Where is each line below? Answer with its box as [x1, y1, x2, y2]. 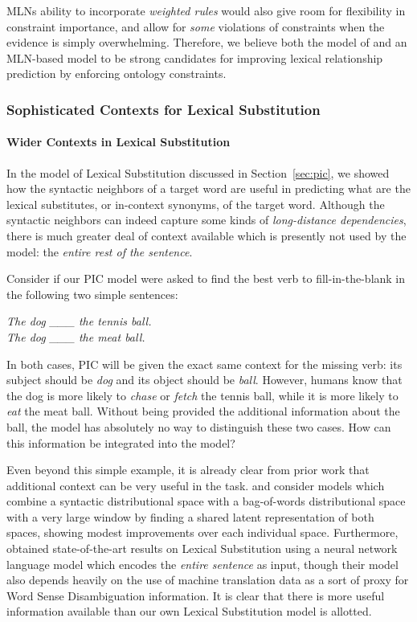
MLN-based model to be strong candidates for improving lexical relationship [6, 49, 383, 66]
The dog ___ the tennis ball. [6, 313, 152, 329]
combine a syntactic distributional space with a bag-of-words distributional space [6, 493, 406, 509]
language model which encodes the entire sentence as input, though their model [6, 555, 399, 572]
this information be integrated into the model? [6, 434, 235, 451]
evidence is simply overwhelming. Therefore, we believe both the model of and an [6, 34, 407, 51]
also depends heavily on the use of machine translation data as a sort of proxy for [6, 571, 409, 588]
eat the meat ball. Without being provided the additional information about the [6, 403, 400, 419]
